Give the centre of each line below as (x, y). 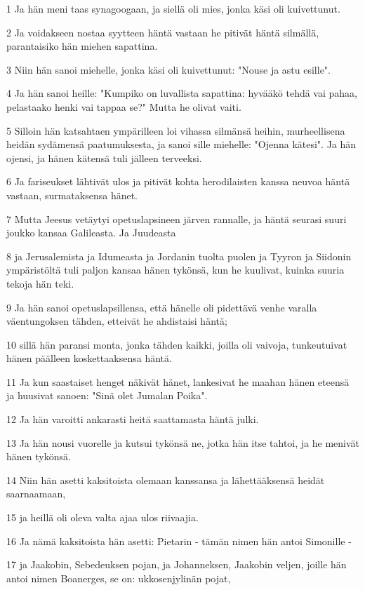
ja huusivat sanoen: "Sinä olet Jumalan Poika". (107, 395)
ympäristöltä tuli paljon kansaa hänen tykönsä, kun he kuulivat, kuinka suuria (175, 270)
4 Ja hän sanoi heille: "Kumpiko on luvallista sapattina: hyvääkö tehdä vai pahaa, (182, 93)
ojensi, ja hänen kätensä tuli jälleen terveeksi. (104, 157)
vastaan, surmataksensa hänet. (72, 195)
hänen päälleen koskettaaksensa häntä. (89, 358)
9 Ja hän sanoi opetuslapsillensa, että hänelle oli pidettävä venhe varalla (162, 307)
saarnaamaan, (36, 494)
